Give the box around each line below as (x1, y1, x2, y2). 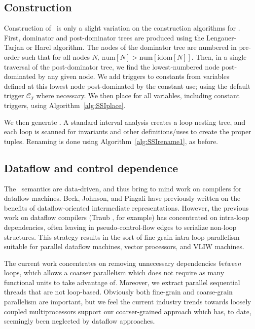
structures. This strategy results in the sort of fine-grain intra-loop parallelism (4, 231, 240, 242)
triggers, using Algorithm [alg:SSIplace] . (4, 100, 126, 110)
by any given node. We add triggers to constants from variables (38, 71, 230, 81)
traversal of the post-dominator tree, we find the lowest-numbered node (4, 61, 219, 72)
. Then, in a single (191, 51, 247, 62)
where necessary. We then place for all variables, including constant (36, 90, 240, 101)
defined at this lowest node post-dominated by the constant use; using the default (4, 80, 251, 91)
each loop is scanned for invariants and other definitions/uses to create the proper (4, 126, 252, 137)
